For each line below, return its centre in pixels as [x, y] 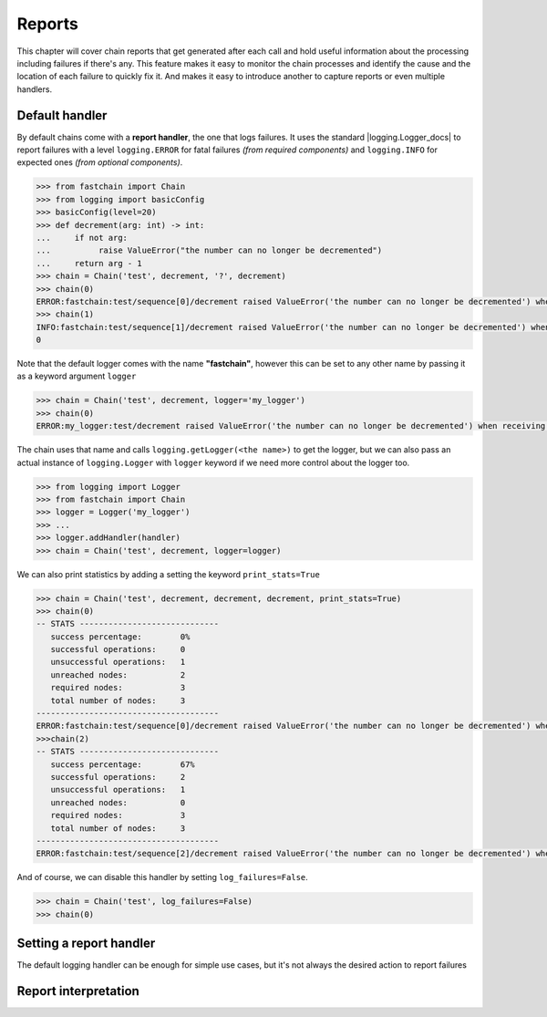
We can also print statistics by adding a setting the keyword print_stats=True [169, 574]
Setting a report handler [86, 944]
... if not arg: [82, 238]
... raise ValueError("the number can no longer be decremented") [209, 250]
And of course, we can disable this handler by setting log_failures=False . [163, 877]
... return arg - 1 [89, 263]
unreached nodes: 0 [118, 802]
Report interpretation [78, 991]
